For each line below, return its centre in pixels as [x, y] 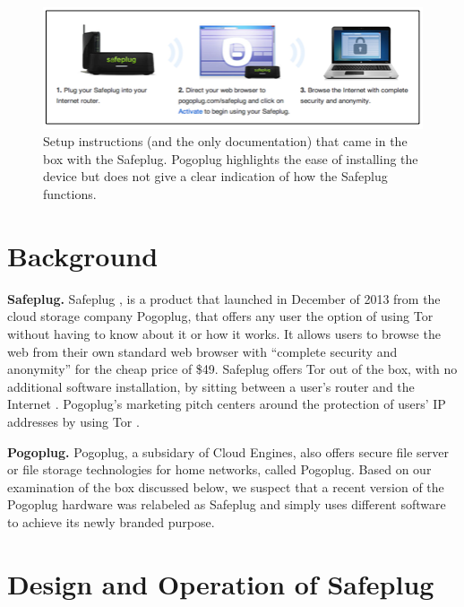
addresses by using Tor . [73, 421]
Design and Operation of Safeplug [221, 583]
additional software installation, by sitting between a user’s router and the [211, 386]
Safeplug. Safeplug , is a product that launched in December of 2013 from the [224, 298]
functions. [70, 194]
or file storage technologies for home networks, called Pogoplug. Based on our [219, 469]
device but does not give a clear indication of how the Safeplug [215, 176]
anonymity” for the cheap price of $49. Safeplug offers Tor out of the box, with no [232, 369]
